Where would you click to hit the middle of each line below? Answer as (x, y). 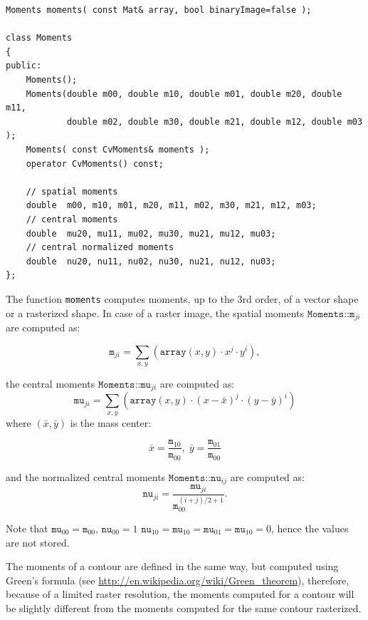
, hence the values (310, 528)
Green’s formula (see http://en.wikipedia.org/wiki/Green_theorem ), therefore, (178, 580)
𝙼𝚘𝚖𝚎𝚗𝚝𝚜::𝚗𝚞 (195, 478)
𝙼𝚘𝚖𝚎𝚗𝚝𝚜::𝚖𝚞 (124, 384)
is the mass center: (111, 422)
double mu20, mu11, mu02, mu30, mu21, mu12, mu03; (151, 233)
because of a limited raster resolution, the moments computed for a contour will (180, 594)
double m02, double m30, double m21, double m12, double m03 (215, 122)
